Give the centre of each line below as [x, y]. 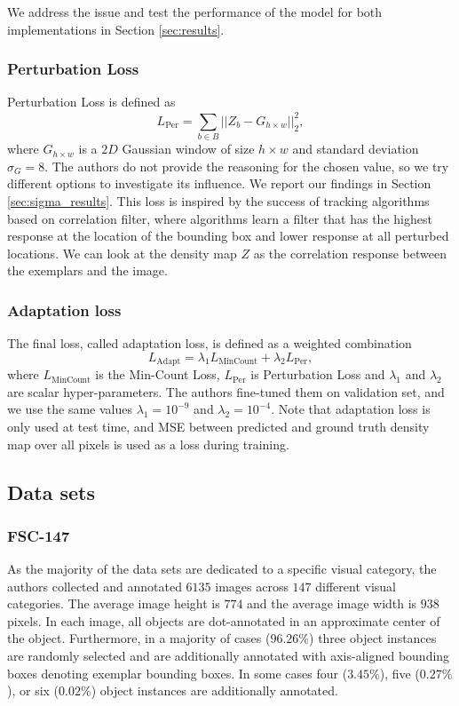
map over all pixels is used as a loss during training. [148, 444]
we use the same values [70, 409]
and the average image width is [332, 603]
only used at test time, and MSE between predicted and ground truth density [218, 426]
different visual [356, 586]
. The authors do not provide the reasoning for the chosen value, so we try [247, 166]
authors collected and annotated [95, 586]
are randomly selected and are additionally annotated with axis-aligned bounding [229, 656]
